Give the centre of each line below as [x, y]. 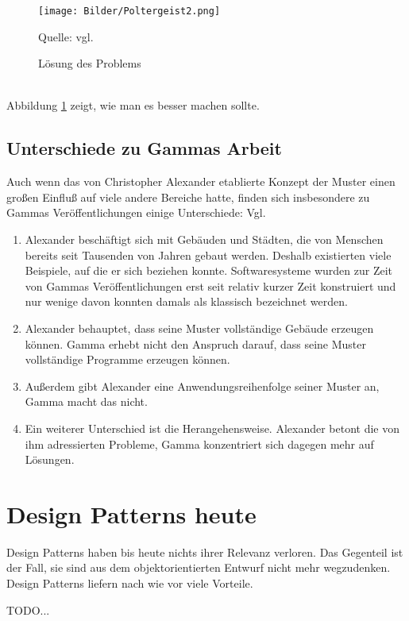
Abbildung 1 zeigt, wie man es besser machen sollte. [133, 105]
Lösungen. [50, 459]
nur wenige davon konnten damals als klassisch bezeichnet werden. [186, 301]
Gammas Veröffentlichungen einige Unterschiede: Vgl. [136, 212]
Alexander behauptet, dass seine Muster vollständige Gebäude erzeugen [199, 328]
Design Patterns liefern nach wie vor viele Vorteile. [130, 583]
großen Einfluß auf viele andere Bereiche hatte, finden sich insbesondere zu [188, 197]
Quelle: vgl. [66, 36]
